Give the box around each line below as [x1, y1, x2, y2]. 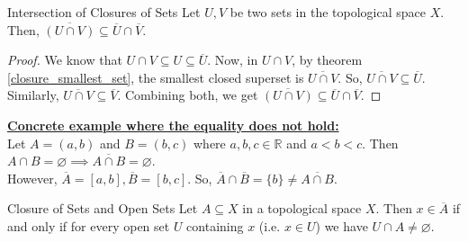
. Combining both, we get [117, 85, 258, 104]
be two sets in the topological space [229, 3, 426, 21]
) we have [315, 216, 368, 235]
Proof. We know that [7, 50, 122, 69]
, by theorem [292, 50, 363, 69]
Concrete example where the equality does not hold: [7, 115, 339, 134]
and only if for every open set [7, 216, 170, 235]
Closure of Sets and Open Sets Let [7, 199, 198, 218]
